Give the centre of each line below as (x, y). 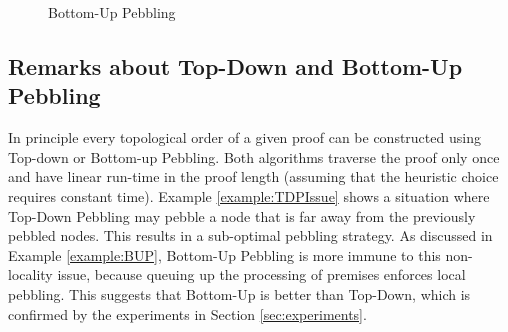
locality (30, 274)
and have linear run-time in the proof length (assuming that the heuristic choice (253, 176)
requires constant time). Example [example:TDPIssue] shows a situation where (249, 195)
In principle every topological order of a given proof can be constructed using (244, 137)
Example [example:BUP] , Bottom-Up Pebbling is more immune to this (224, 254)
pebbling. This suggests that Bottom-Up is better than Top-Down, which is (239, 293)
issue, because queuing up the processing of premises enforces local (261, 274)
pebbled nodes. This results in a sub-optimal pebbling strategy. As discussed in (250, 235)
